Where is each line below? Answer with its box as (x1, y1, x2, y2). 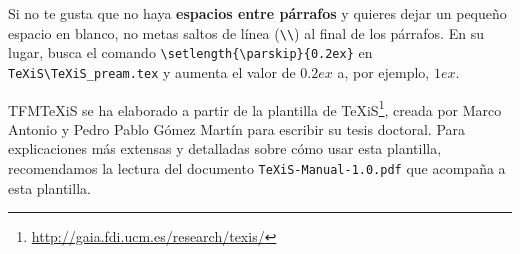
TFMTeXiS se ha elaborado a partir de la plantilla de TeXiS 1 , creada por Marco (8, 96, 502, 120)
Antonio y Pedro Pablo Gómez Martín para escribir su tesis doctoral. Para (8, 118, 466, 139)
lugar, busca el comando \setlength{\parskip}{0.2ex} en (8, 42, 373, 63)
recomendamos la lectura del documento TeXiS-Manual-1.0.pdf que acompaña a (8, 158, 506, 178)
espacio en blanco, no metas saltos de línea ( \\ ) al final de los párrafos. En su (8, 22, 484, 43)
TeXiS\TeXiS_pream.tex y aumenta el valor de (8, 61, 296, 82)
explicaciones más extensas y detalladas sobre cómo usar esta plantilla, (8, 138, 442, 159)
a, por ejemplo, (337, 61, 430, 82)
